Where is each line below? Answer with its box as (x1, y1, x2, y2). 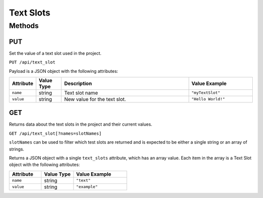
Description (64, 80, 92, 87)
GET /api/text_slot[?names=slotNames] (9, 131, 102, 136)
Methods (9, 21, 39, 30)
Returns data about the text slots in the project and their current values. (9, 121, 152, 127)
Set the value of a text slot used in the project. (9, 50, 102, 56)
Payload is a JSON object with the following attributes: (9, 68, 118, 74)
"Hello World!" (191, 97, 225, 102)
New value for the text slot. (64, 96, 126, 102)
